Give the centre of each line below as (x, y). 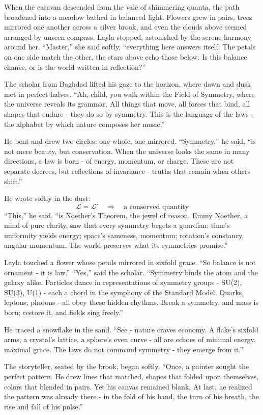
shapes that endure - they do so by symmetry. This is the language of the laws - (129, 113)
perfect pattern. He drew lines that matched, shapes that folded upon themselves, (131, 376)
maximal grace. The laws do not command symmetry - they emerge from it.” (124, 349)
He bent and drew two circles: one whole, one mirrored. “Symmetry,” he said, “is (130, 141)
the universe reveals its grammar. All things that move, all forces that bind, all (127, 104)
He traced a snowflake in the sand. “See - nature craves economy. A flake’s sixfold (131, 329)
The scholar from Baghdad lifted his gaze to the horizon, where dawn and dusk (128, 84)
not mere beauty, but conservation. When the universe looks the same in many (127, 151)
